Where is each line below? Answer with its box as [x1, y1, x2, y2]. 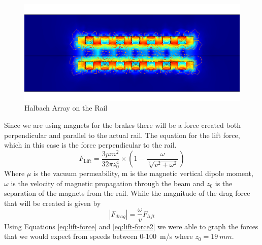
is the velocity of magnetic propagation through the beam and [11, 178, 205, 188]
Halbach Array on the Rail [24, 102, 108, 113]
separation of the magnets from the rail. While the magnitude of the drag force [4, 188, 250, 198]
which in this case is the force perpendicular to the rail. [4, 139, 177, 150]
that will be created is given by [4, 197, 101, 208]
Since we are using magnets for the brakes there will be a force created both [4, 120, 241, 130]
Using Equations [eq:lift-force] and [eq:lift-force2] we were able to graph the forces [4, 221, 258, 231]
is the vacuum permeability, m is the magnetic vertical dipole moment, [33, 168, 253, 179]
